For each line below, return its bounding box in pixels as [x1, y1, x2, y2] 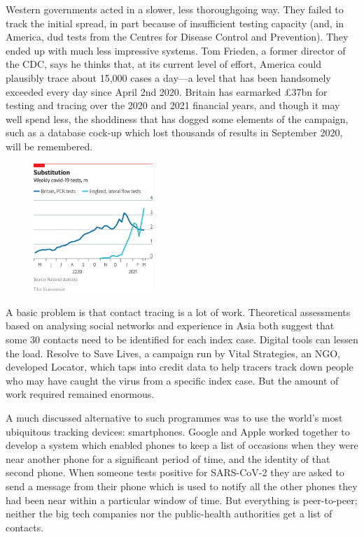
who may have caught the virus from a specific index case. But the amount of [6, 373, 339, 387]
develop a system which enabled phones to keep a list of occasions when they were [6, 438, 358, 452]
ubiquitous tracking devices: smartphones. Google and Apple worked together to [6, 424, 350, 438]
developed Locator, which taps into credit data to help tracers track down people [6, 359, 353, 374]
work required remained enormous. [6, 387, 155, 401]
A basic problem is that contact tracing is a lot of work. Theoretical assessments [6, 304, 351, 319]
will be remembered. [6, 138, 93, 153]
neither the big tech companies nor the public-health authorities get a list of [6, 506, 332, 521]
